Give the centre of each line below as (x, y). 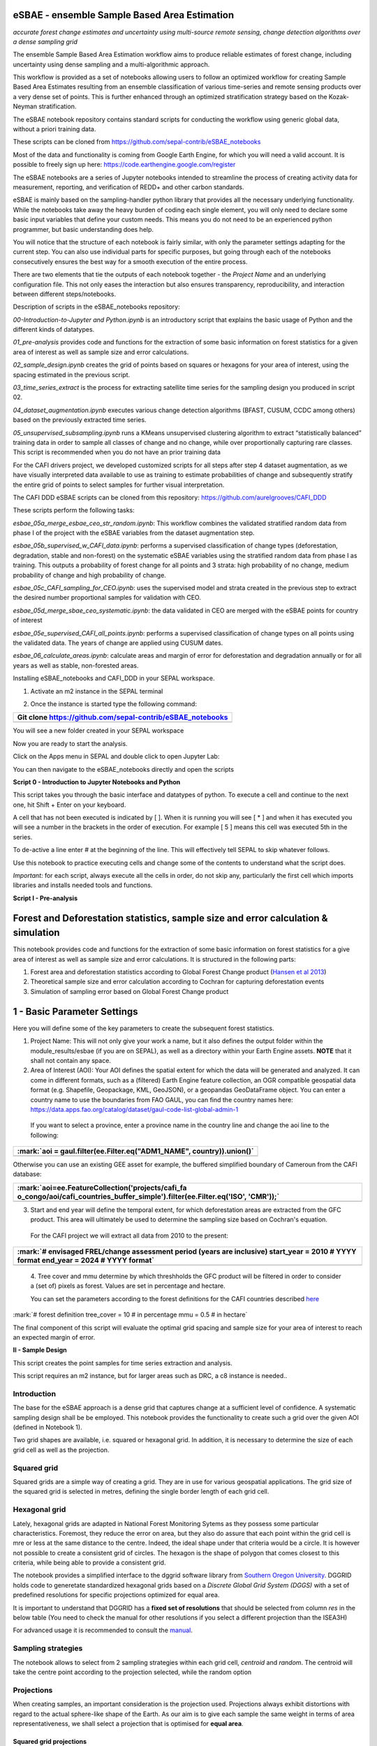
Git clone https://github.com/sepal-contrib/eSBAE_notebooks (123, 717)
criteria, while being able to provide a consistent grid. (89, 1563)
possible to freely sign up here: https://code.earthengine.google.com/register (124, 165)
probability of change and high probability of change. (90, 575)
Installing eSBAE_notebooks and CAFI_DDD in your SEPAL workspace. (114, 678)
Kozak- (339, 96)
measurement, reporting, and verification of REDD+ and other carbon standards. (128, 187)
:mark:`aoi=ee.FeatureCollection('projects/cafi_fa (102, 1187)
